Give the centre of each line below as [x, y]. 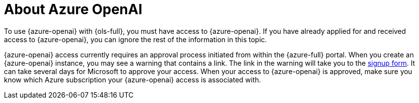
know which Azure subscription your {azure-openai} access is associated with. [133, 79]
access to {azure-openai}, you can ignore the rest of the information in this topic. [136, 39]
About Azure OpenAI [73, 9]
